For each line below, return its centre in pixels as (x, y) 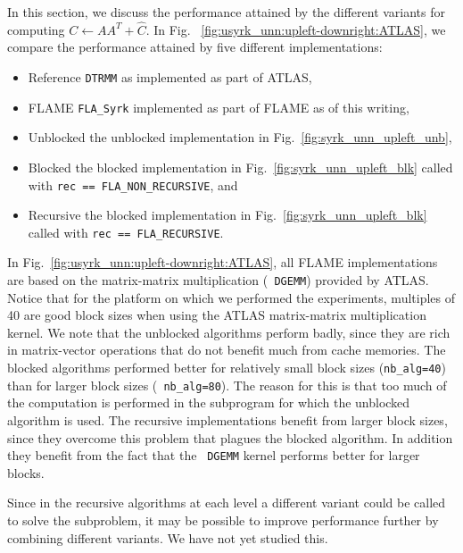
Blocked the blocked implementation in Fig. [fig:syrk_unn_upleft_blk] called (240, 167)
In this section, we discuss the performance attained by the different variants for (227, 12)
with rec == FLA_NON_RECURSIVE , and (133, 184)
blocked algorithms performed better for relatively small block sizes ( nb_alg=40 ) (227, 368)
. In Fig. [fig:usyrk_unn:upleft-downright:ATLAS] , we (296, 29)
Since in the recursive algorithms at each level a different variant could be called (227, 503)
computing (36, 29)
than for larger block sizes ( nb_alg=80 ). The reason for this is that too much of (227, 385)
